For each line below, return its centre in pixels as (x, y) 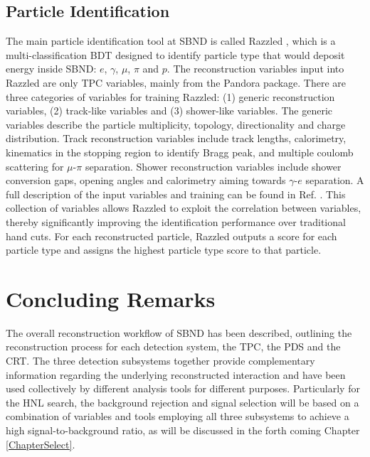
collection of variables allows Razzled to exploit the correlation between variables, (184, 208)
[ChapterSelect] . (41, 444)
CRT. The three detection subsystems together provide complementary (160, 361)
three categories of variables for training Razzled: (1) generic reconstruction (170, 96)
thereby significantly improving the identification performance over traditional (176, 221)
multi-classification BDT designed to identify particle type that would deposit (175, 54)
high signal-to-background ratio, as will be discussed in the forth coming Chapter (183, 430)
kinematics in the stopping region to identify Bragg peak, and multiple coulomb (180, 152)
